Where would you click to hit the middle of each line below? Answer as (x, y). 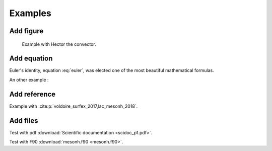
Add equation (31, 59)
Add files (24, 121)
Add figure (26, 31)
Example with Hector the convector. (59, 44)
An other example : (29, 80)
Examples (30, 13)
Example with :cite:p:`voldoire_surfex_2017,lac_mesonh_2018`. (74, 106)
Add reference (32, 94)
